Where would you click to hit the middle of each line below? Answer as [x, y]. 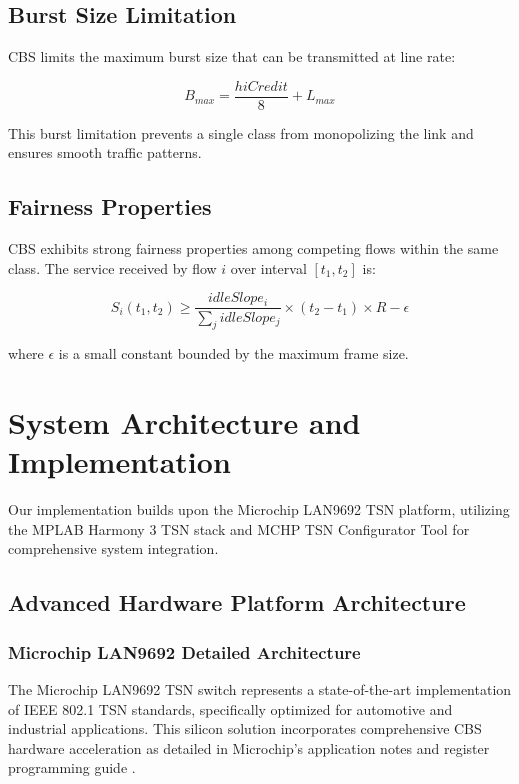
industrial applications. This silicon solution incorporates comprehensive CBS [245, 728]
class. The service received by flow [112, 267]
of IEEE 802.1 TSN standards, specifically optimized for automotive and [230, 708]
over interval [268, 267]
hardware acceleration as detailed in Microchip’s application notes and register [249, 747]
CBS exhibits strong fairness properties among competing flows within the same [253, 248]
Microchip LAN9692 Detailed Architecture [184, 651]
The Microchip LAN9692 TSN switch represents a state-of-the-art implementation [260, 688]
